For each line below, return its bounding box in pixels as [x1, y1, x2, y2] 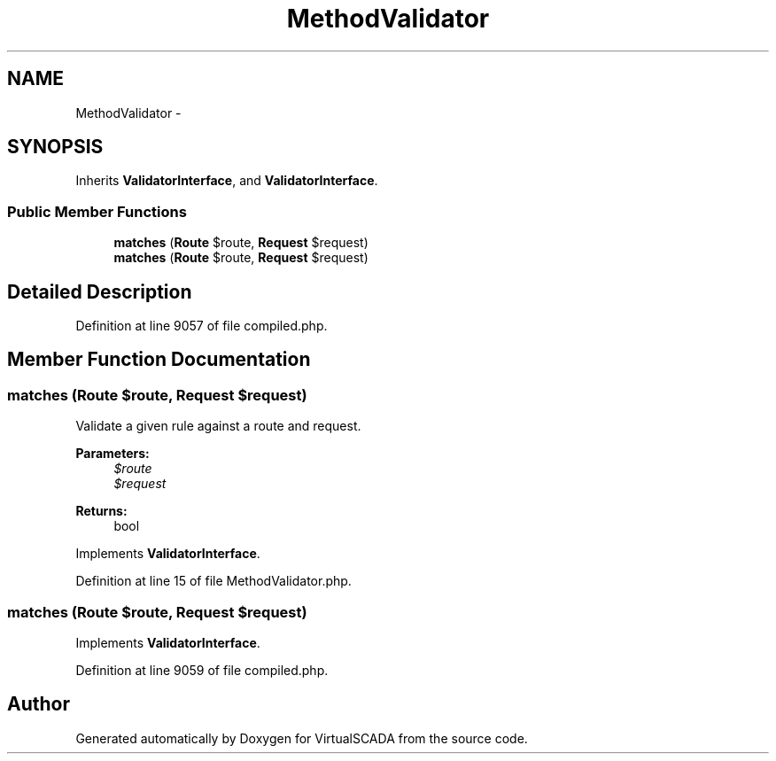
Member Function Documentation [7, 348, 311, 371]
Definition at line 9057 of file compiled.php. [75, 318, 328, 334]
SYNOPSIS [7, 136, 104, 159]
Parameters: [75, 446, 150, 462]
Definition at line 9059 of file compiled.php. [75, 663, 329, 678]
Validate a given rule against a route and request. [75, 418, 361, 434]
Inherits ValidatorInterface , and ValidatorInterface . [75, 173, 378, 189]
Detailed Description [7, 280, 192, 303]
